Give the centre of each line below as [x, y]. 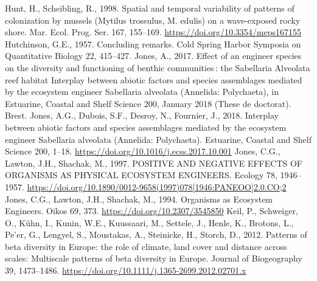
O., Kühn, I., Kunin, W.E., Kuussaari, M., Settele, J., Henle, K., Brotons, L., [149, 222]
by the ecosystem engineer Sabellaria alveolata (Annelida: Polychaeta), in [142, 92]
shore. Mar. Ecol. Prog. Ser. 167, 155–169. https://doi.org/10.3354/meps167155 [153, 32]
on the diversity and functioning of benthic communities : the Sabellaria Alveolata [158, 67]
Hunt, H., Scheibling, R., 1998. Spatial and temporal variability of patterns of [150, 8]
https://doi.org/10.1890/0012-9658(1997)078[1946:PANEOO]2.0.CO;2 [157, 186]
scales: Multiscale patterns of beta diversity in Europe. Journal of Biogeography [154, 258]
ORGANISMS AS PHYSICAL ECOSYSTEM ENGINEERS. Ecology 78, [141, 175]
